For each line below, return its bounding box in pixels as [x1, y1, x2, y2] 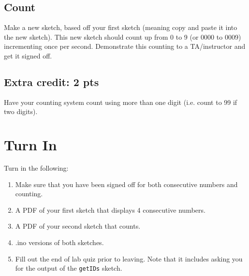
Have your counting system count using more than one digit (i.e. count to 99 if [4, 97, 237, 107]
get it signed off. [4, 50, 52, 60]
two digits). [4, 106, 38, 116]
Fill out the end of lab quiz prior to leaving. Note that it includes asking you [15, 253, 243, 263]
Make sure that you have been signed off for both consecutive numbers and [15, 179, 238, 189]
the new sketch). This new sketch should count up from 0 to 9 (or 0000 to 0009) [4, 31, 241, 42]
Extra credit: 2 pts [4, 74, 99, 89]
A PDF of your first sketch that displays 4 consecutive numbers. [15, 204, 205, 215]
